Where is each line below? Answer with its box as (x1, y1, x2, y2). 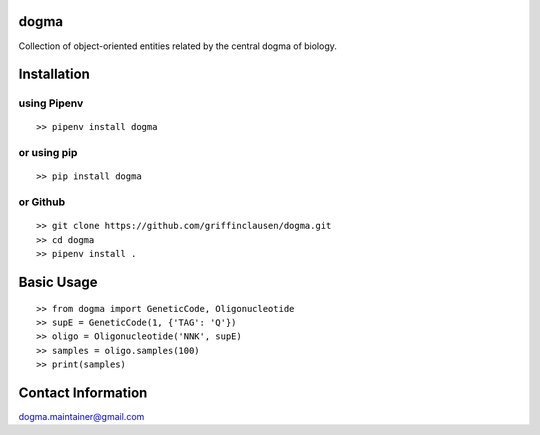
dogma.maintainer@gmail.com (18, 411, 145, 423)
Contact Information (18, 384, 148, 401)
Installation (18, 66, 90, 83)
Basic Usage (18, 273, 98, 290)
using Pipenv (18, 96, 84, 110)
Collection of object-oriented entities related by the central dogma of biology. (18, 40, 337, 52)
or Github (18, 195, 65, 209)
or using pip (18, 146, 78, 160)
